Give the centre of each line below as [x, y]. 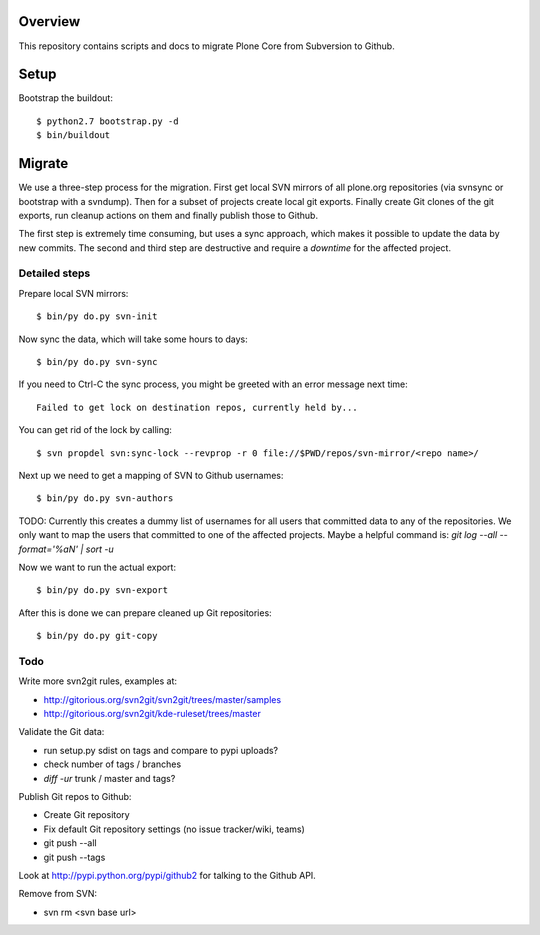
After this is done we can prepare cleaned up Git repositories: [145, 612]
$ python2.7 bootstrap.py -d [107, 121]
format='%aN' [48, 549]
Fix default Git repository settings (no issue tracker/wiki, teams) [174, 829]
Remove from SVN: [58, 894]
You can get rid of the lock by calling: [95, 430]
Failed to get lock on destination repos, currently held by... [197, 407]
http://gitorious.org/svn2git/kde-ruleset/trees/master [152, 713]
